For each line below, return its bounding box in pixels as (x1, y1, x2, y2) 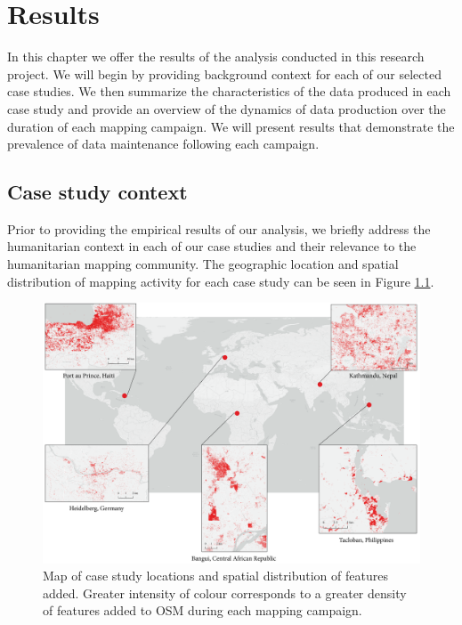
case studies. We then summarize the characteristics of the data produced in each (7, 82, 451, 101)
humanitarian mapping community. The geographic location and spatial (7, 255, 399, 273)
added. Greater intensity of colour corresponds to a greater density (43, 583, 407, 602)
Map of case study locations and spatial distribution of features (43, 566, 388, 585)
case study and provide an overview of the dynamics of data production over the (7, 99, 446, 118)
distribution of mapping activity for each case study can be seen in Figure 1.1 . (7, 272, 434, 290)
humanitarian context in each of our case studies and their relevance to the (7, 237, 417, 256)
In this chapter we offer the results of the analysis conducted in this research (7, 47, 425, 66)
